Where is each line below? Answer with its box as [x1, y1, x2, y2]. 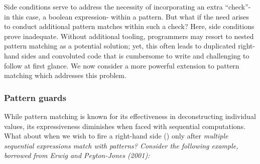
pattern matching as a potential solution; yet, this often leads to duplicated [4, 40, 236, 51]
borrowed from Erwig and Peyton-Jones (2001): [4, 150, 150, 160]
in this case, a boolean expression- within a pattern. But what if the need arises [4, 11, 249, 21]
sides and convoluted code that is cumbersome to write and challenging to [22, 50, 249, 60]
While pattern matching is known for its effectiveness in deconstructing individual [4, 110, 256, 121]
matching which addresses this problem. [4, 70, 126, 80]
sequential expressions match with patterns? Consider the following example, [4, 140, 238, 150]
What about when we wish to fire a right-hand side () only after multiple [4, 130, 228, 141]
